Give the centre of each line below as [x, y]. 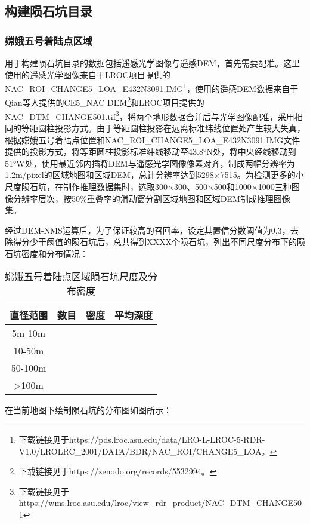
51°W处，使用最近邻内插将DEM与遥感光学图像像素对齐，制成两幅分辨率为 [150, 163]
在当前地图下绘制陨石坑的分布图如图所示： [88, 410]
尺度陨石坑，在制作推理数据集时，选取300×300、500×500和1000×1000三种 [148, 186]
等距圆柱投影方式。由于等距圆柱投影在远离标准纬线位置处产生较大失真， [163, 128]
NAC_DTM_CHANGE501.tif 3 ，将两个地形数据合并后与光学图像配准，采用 [150, 115]
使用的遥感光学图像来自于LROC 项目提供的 [88, 74]
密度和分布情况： [55, 253]
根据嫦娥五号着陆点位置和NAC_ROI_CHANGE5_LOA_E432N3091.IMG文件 [153, 140]
